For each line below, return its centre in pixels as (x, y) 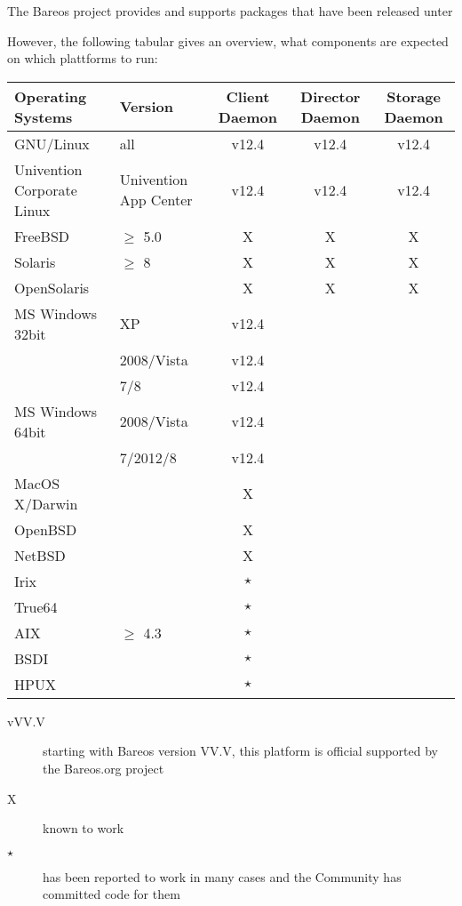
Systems (44, 116)
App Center (156, 200)
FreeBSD (42, 236)
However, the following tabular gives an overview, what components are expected (228, 40)
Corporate (46, 189)
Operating (51, 96)
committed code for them (112, 894)
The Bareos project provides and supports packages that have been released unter (230, 11)
